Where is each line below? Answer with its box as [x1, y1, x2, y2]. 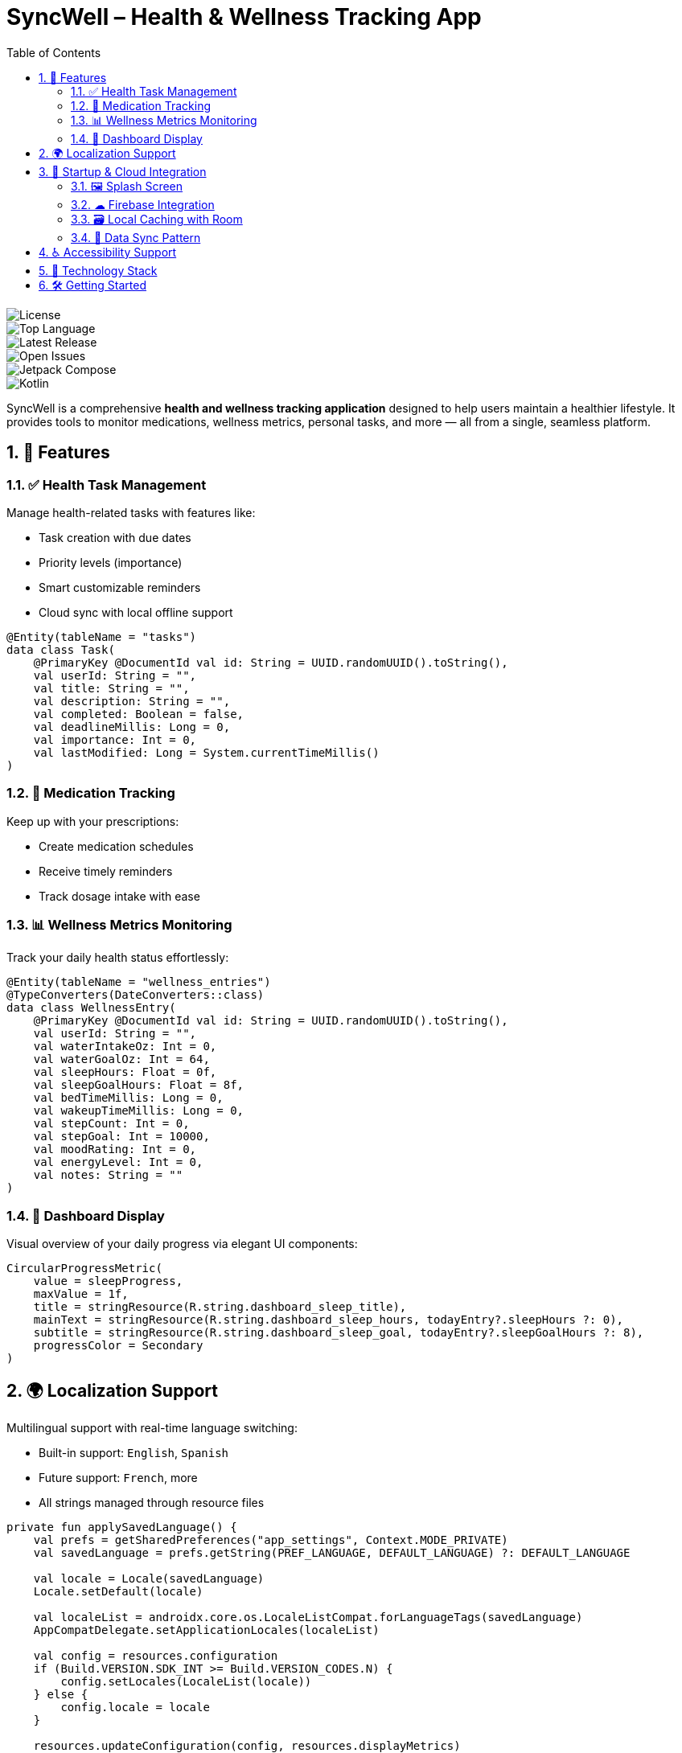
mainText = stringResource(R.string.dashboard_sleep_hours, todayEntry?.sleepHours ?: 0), [33, 1313, 624, 1327]
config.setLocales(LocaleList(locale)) [60, 1675, 312, 1689]
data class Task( [6, 642, 115, 656]
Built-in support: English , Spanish [39, 1446, 229, 1460]
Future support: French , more [39, 1471, 198, 1485]
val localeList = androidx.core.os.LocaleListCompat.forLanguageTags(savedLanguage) [33, 1611, 583, 1624]
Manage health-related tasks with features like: [6, 505, 256, 519]
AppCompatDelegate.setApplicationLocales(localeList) [33, 1624, 380, 1637]
